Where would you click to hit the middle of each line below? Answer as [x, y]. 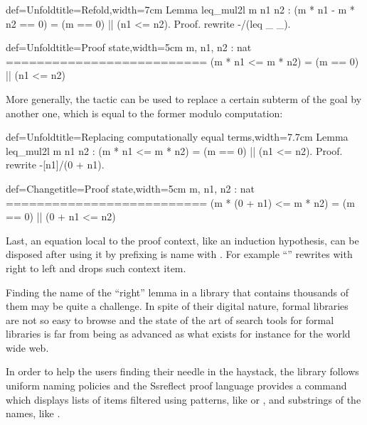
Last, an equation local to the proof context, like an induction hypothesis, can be [182, 240]
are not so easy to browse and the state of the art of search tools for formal [170, 319]
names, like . [33, 413]
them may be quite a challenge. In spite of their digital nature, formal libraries [177, 306]
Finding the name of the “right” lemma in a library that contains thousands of [177, 292]
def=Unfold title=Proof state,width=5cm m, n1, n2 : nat [129, 47]
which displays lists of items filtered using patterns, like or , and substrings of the [183, 399]
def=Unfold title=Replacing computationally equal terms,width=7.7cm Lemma [177, 137]
